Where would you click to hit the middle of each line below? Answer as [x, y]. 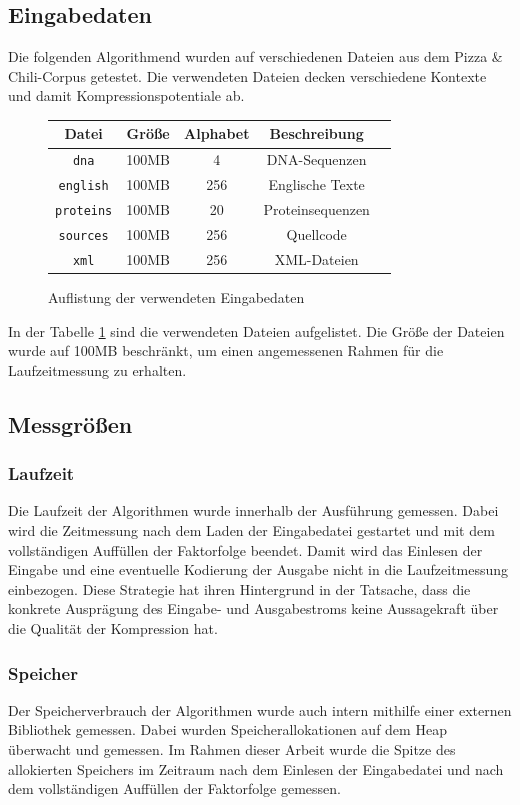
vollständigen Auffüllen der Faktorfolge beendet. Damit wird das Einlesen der [245, 549]
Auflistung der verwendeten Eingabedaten [176, 297]
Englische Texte [316, 184]
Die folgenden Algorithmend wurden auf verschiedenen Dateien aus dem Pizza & [255, 56]
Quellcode [316, 234]
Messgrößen [70, 423]
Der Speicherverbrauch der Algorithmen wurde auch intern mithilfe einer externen [260, 709]
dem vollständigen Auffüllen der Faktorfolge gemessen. [175, 788]
